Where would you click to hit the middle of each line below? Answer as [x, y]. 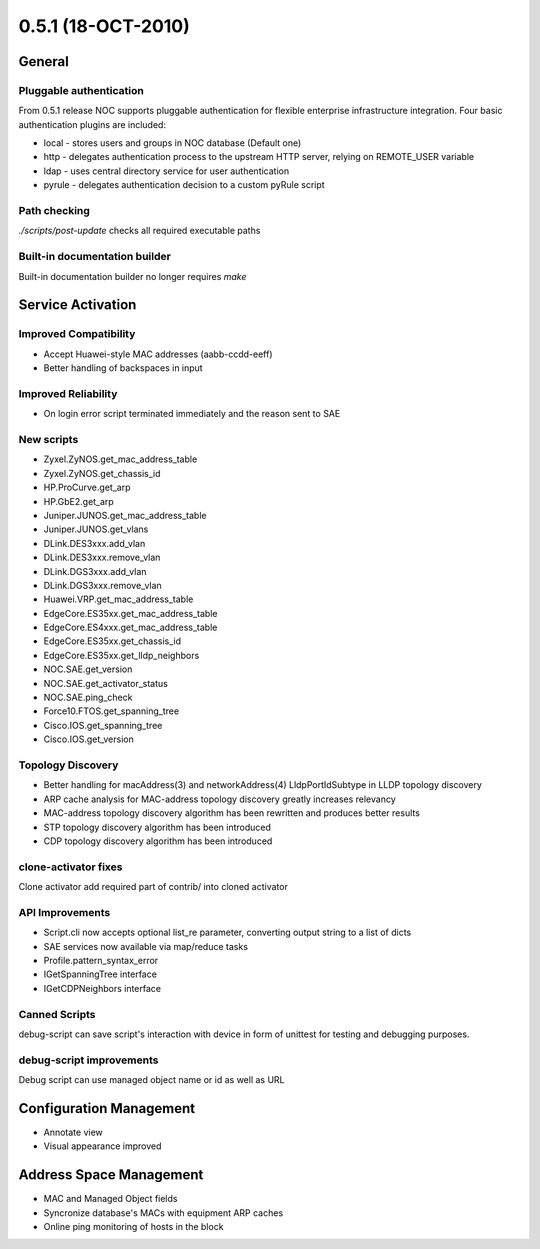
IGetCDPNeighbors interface [102, 988]
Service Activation [77, 305]
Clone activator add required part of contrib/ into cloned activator [153, 887]
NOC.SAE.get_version [88, 669]
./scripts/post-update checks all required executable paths [139, 231]
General [44, 61]
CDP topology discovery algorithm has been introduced [158, 841]
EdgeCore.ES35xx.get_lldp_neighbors [121, 655]
